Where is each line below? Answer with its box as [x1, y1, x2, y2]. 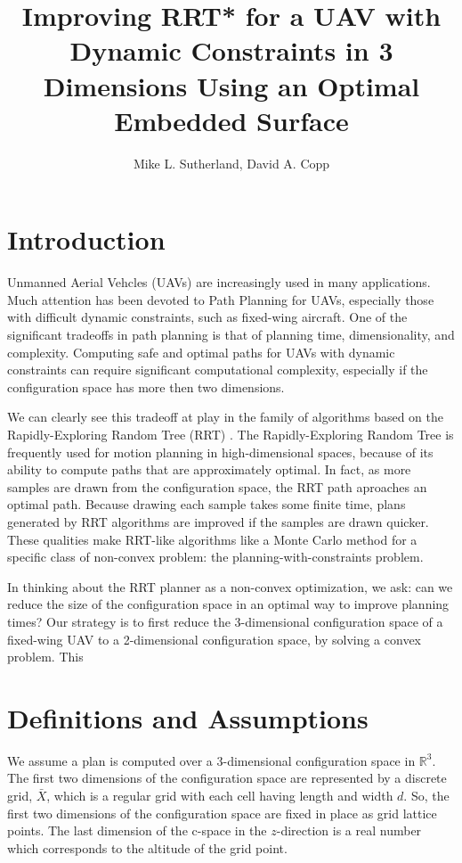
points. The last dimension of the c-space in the [7, 821, 267, 840]
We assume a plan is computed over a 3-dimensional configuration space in [7, 751, 416, 769]
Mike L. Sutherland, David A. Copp [133, 153, 330, 172]
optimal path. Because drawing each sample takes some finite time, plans [7, 495, 406, 514]
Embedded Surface [114, 102, 349, 138]
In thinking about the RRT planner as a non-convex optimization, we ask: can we [7, 577, 453, 596]
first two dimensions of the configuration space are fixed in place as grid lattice [7, 803, 437, 822]
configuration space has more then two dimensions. [7, 377, 285, 396]
